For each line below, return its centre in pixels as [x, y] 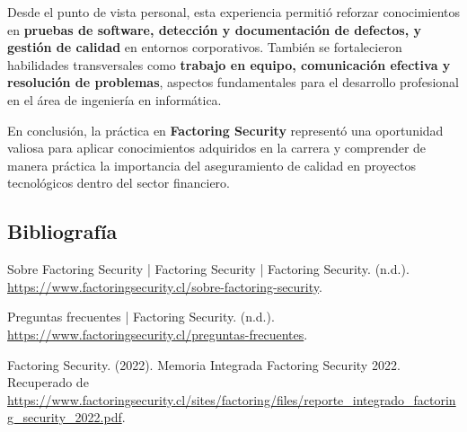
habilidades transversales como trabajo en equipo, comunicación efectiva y [229, 64]
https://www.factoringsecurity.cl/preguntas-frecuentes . [158, 334]
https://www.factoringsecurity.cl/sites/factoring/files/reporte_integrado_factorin [232, 399]
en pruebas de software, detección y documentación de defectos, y [215, 29]
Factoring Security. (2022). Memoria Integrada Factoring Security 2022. [204, 364]
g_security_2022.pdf [65, 417]
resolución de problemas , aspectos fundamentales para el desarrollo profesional [233, 82]
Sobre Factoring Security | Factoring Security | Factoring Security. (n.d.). [208, 269]
